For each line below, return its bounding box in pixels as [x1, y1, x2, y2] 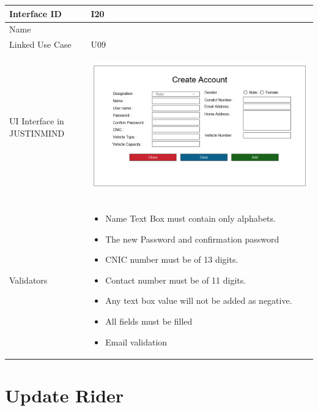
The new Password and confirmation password [105, 232, 279, 245]
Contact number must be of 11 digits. [105, 273, 246, 286]
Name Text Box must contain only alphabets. [105, 211, 276, 224]
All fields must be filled [105, 314, 193, 327]
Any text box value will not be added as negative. [105, 294, 292, 307]
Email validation [105, 335, 168, 348]
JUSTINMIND [9, 126, 65, 139]
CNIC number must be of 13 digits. [105, 253, 239, 266]
